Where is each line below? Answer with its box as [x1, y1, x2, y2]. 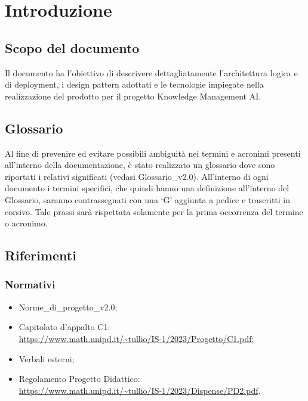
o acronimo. [5, 217, 48, 229]
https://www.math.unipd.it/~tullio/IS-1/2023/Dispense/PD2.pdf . [19, 384, 261, 396]
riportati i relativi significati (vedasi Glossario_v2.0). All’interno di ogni [5, 170, 269, 182]
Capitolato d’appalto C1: [19, 321, 110, 333]
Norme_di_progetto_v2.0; [19, 300, 118, 313]
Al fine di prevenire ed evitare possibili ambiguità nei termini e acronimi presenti [5, 147, 301, 159]
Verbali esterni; [19, 352, 75, 365]
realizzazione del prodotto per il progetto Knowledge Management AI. [5, 89, 261, 102]
